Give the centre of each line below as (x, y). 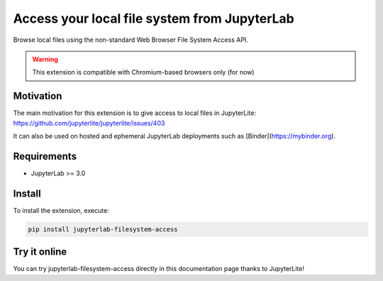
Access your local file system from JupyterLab (154, 18)
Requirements (45, 156)
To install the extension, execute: (61, 210)
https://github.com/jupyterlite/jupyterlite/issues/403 (89, 123)
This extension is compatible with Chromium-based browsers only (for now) (143, 72)
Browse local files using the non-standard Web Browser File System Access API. (131, 40)
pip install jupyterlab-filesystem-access (103, 229)
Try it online (40, 252)
